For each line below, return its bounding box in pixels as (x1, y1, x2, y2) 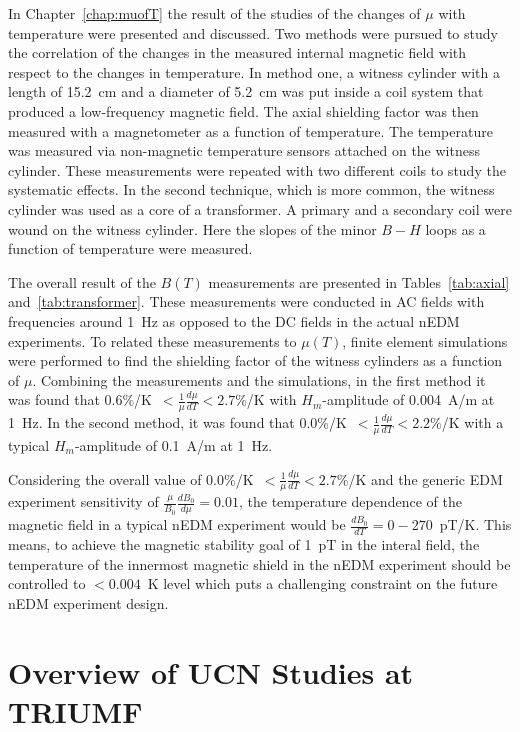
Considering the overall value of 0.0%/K (8, 468, 254, 489)
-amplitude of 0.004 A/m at (322, 389, 495, 410)
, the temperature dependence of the (239, 491, 462, 512)
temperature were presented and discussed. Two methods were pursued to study (8, 22, 498, 43)
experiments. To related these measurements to (8, 330, 297, 351)
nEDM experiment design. (8, 592, 169, 613)
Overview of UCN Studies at (8, 651, 414, 692)
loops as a (425, 218, 486, 239)
